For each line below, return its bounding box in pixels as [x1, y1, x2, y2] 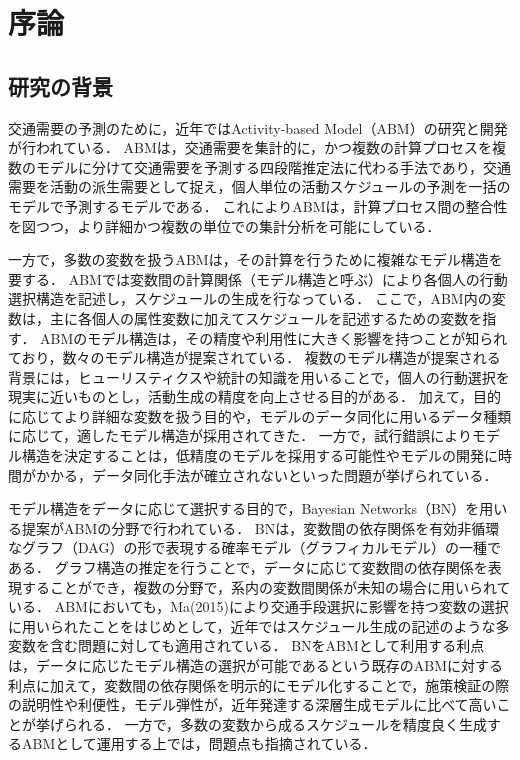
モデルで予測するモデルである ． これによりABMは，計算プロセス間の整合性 [8, 195, 508, 216]
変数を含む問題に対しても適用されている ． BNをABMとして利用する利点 [8, 635, 485, 656]
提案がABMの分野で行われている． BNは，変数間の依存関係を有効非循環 [21, 517, 500, 538]
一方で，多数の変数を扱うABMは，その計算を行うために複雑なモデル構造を [8, 249, 503, 270]
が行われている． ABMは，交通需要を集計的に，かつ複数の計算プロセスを [8, 137, 493, 158]
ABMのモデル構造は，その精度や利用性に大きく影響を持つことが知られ [40, 327, 508, 348]
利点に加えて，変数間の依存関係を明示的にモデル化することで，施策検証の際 [8, 674, 510, 695]
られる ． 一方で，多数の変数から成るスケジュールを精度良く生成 [63, 713, 488, 734]
